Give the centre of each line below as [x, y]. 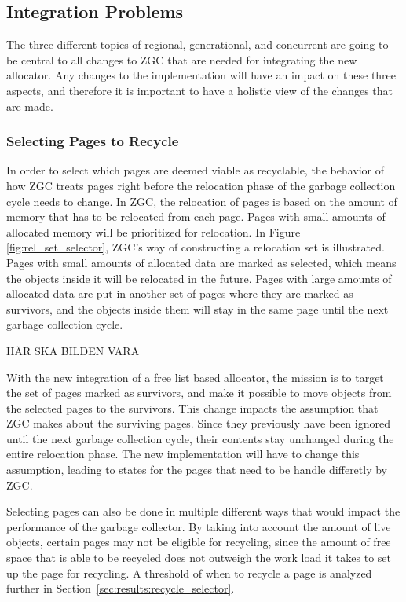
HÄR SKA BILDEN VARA [73, 350]
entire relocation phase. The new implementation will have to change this [183, 454]
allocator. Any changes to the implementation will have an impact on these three [201, 75]
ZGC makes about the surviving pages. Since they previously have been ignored [198, 423]
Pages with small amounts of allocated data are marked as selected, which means [201, 262]
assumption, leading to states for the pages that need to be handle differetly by [197, 470]
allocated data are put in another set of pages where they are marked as [180, 294]
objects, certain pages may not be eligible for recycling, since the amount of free [199, 542]
